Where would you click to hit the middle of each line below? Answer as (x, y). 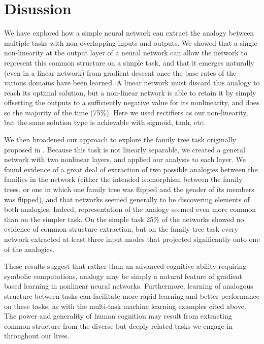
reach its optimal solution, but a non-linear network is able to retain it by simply (130, 92)
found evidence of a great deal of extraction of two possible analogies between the (131, 169)
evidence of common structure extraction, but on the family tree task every (121, 229)
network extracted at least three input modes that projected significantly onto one (132, 239)
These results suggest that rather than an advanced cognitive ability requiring (125, 266)
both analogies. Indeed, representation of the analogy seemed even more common (130, 209)
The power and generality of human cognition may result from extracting (118, 316)
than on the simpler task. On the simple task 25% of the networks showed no (124, 219)
